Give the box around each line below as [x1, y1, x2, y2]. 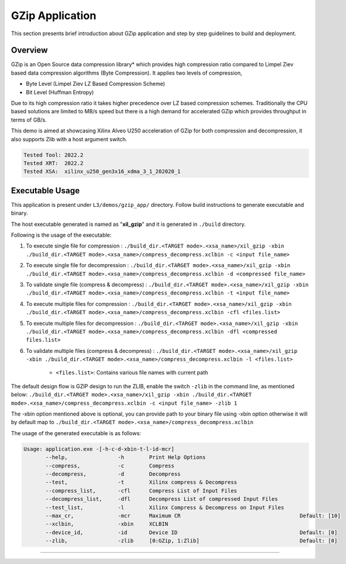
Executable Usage [11, 185, 80, 196]
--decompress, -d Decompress [45, 470, 181, 477]
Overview [11, 45, 48, 55]
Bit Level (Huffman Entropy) [26, 88, 94, 95]
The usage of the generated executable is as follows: [11, 429, 141, 436]
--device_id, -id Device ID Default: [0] [45, 529, 338, 536]
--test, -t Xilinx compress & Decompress [45, 479, 238, 486]
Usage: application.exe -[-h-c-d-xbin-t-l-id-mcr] [23, 445, 175, 453]
